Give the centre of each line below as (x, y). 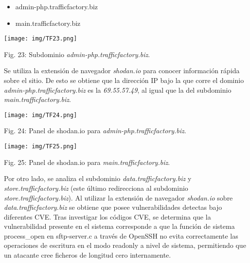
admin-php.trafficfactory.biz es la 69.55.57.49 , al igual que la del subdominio (118, 90)
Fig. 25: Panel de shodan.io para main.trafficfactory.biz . (87, 162)
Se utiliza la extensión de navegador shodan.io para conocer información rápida (122, 71)
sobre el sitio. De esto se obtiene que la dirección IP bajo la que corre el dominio (124, 80)
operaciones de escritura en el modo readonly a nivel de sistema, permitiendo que (125, 245)
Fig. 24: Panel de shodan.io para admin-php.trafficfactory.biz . (95, 131)
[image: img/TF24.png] (41, 115)
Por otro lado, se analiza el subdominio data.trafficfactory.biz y (98, 178)
